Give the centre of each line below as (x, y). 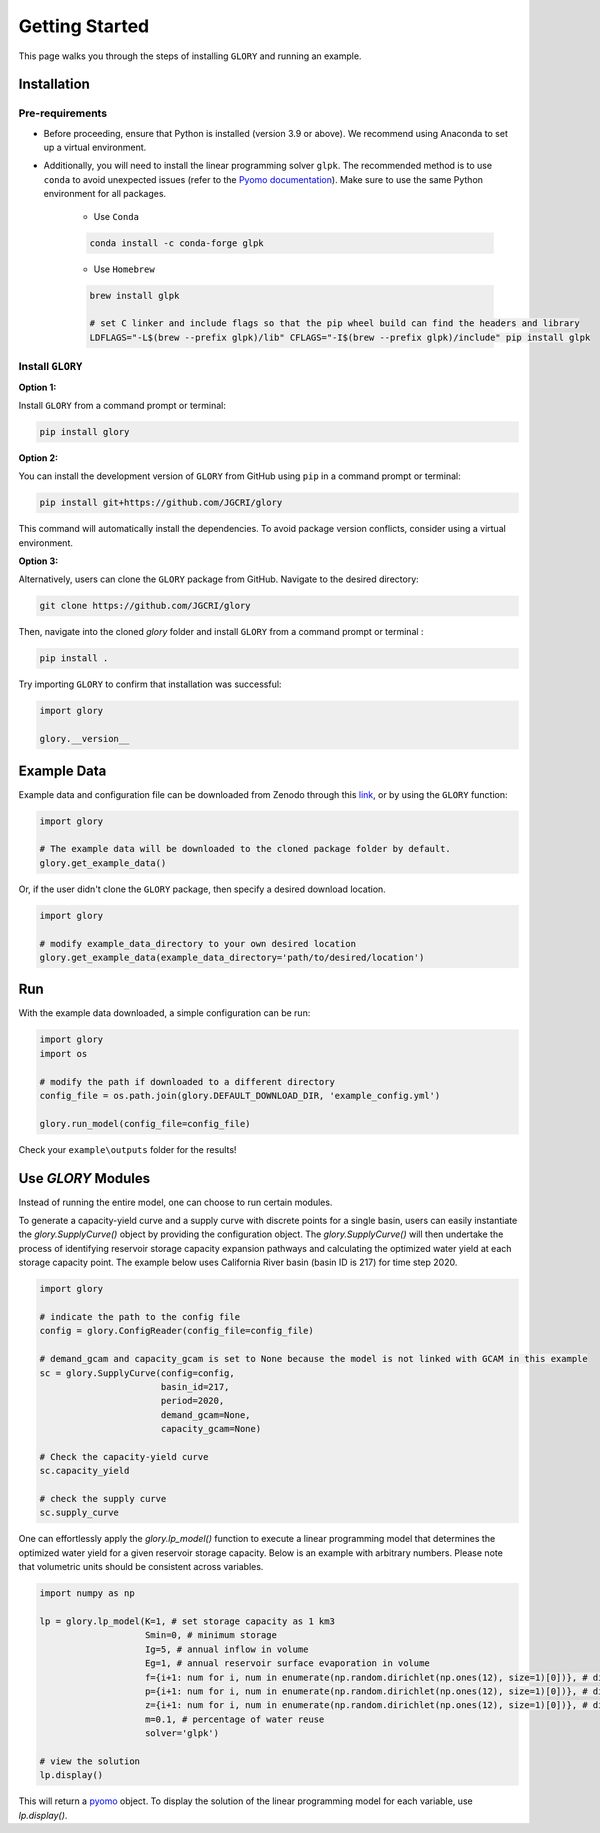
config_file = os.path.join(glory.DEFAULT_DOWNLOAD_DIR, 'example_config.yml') (240, 1095)
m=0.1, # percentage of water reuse (235, 1719)
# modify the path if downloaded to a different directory (187, 1081)
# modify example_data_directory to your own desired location (198, 943)
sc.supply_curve (79, 1513)
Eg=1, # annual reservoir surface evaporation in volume (287, 1663)
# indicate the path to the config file (139, 1316)
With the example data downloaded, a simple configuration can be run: (164, 1013)
